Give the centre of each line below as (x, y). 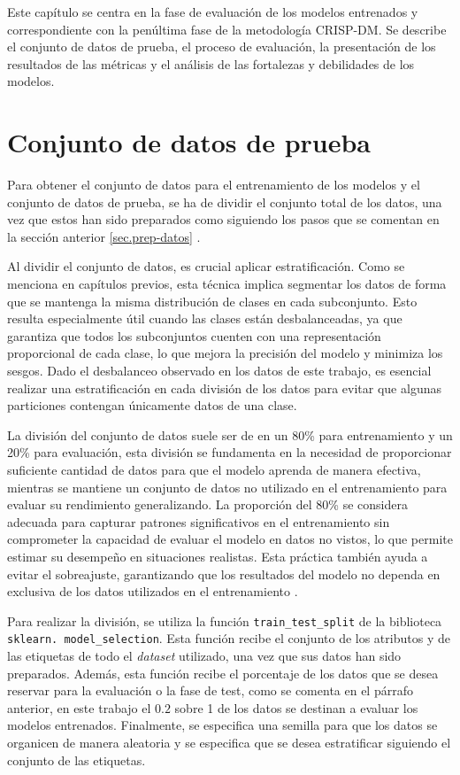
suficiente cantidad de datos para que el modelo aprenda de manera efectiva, (214, 469)
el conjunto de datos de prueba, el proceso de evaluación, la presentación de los (222, 46)
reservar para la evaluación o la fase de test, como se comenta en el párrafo (210, 690)
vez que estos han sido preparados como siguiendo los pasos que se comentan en (223, 219)
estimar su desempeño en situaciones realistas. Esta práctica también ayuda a (218, 556)
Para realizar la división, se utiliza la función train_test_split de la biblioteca (225, 620)
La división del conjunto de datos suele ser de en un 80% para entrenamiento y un (230, 434)
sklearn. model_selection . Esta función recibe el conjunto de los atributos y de (229, 638)
